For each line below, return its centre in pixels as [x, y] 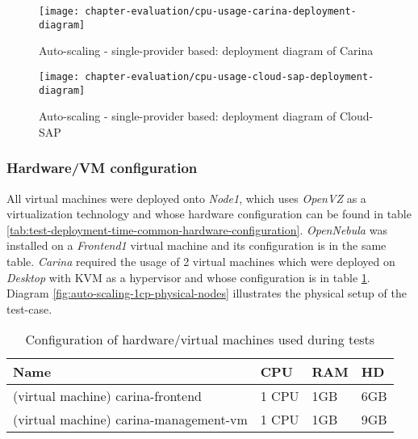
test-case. [29, 308]
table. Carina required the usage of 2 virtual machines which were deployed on [201, 261]
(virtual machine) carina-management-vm [130, 420]
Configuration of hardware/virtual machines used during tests [200, 340]
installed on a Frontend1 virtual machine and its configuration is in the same [196, 245]
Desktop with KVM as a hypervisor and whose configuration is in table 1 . [188, 277]
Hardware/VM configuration [102, 168]
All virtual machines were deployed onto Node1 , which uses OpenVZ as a [186, 198]
